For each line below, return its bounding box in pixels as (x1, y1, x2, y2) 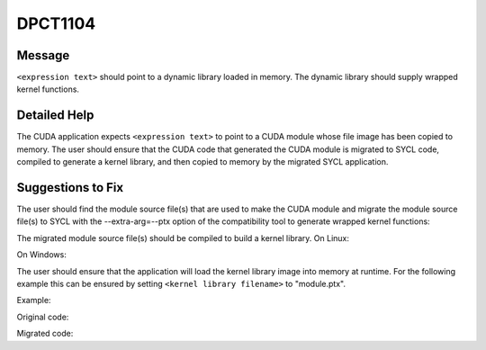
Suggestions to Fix (16, 180, 124, 195)
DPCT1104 (16, 13, 96, 33)
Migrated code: (16, 328, 74, 339)
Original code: (16, 311, 69, 322)
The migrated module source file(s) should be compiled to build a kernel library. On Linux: (16, 232, 350, 243)
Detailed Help (16, 108, 94, 123)
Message (16, 48, 70, 63)
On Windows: (16, 249, 67, 260)
